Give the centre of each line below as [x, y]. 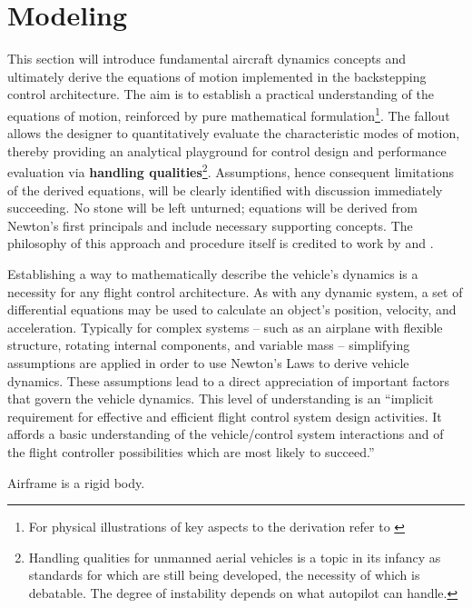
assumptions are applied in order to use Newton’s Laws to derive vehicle [208, 362]
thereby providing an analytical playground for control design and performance [227, 150]
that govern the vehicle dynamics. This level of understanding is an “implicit [221, 399]
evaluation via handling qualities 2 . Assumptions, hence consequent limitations [231, 170]
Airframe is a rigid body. [76, 482]
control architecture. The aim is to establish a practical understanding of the [221, 94]
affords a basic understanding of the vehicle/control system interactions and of [226, 434]
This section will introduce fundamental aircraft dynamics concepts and [207, 59]
